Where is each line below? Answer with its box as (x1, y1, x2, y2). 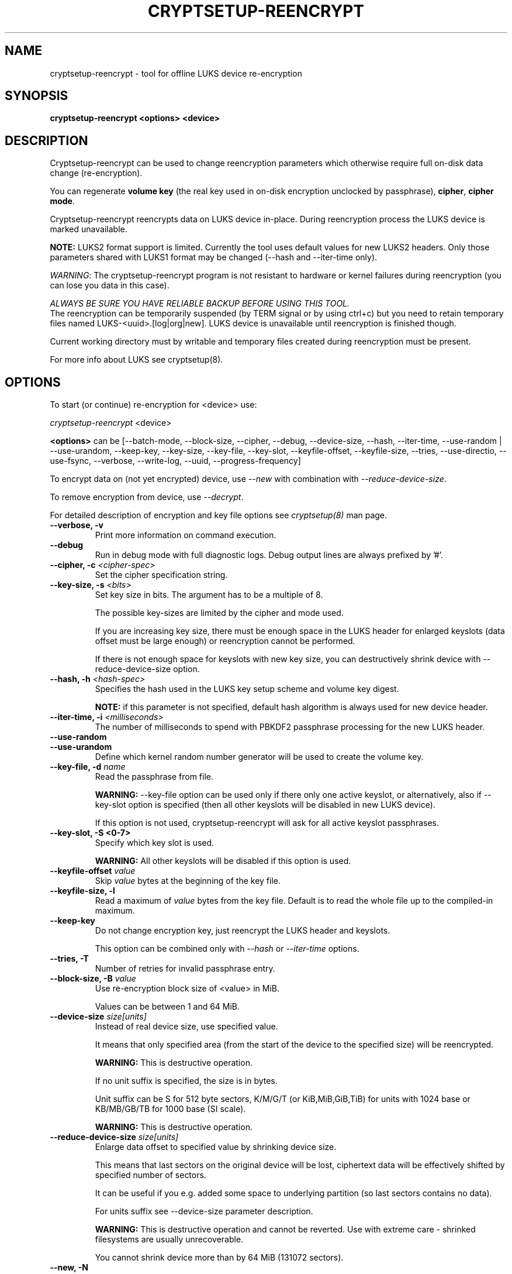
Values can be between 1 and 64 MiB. (95, 1001, 240, 1012)
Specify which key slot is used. (95, 838, 215, 848)
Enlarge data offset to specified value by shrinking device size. (95, 1142, 337, 1152)
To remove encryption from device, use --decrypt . (50, 492, 244, 502)
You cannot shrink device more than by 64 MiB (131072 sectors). (95, 1252, 344, 1263)
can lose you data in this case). (50, 280, 169, 291)
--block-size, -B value (50, 973, 136, 984)
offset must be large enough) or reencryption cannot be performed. (95, 636, 355, 646)
